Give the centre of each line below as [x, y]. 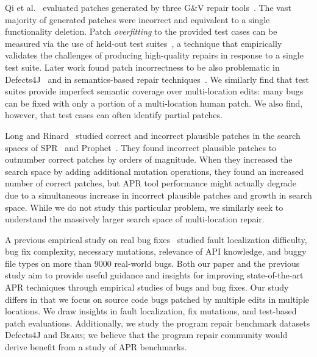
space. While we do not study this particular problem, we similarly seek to [144, 207]
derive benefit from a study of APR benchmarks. [96, 347]
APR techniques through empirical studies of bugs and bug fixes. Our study [147, 287]
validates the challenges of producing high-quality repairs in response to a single [154, 55]
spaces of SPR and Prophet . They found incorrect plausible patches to [141, 147]
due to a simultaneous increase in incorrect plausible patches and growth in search [158, 195]
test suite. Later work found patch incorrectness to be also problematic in [142, 67]
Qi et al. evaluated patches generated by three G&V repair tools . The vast [148, 7]
